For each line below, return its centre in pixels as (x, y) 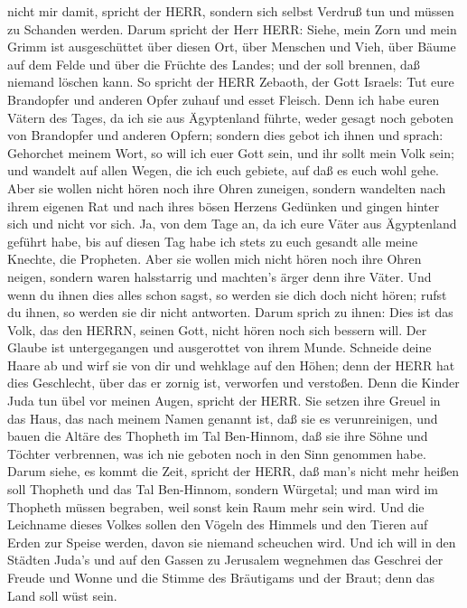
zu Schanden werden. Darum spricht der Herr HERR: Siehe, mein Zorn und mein (232, 28)
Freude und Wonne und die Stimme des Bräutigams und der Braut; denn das (221, 577)
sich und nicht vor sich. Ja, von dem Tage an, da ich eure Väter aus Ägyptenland (232, 224)
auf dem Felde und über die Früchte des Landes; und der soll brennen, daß (214, 64)
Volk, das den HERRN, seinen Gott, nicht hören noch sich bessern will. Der (217, 329)
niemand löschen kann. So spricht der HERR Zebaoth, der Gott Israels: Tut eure (231, 82)
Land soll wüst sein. (62, 595)
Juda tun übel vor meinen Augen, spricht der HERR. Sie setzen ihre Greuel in (224, 401)
